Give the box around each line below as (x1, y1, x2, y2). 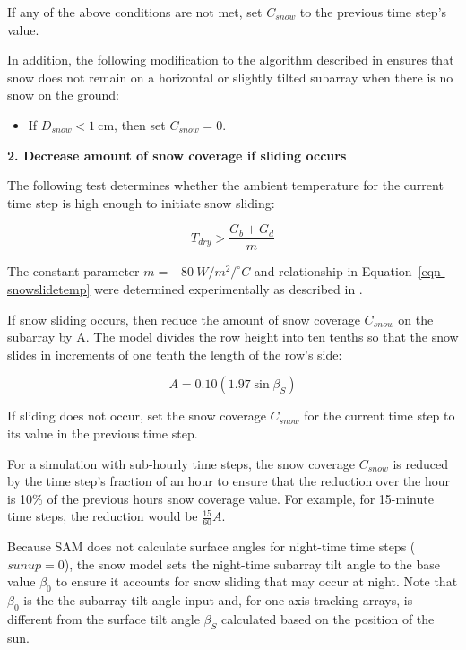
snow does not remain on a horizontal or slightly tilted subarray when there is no (7, 67, 453, 86)
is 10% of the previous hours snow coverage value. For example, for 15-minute (7, 489, 434, 507)
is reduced (393, 454, 448, 472)
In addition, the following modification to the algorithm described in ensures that (7, 50, 454, 69)
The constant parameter (7, 262, 140, 281)
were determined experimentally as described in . (93, 280, 363, 298)
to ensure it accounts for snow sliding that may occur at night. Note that (56, 572, 458, 591)
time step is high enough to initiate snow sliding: (7, 193, 275, 212)
